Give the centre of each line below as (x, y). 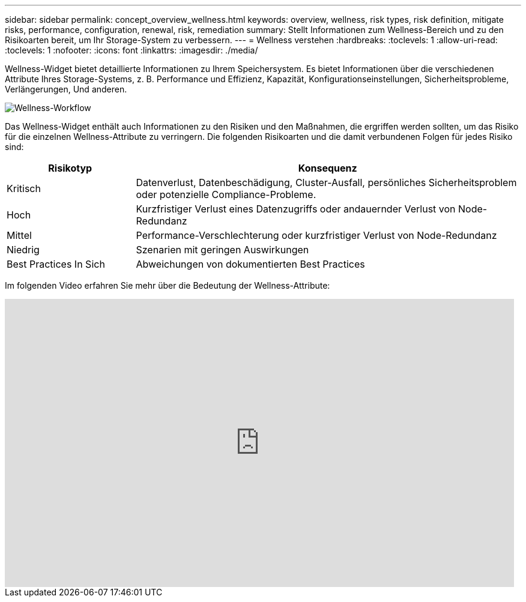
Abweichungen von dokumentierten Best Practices (250, 264)
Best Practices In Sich (56, 264)
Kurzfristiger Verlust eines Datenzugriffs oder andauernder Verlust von (296, 209)
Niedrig (23, 250)
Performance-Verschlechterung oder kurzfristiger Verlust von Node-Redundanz (316, 235)
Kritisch (24, 188)
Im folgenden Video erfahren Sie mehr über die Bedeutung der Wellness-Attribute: (168, 285)
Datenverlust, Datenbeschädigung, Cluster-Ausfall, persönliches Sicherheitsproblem (326, 182)
